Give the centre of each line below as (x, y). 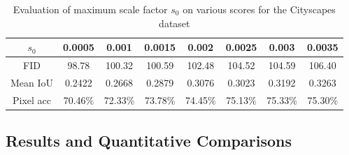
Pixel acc (32, 99)
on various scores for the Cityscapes (259, 9)
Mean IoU (32, 82)
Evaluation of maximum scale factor (90, 9)
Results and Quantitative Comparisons (149, 141)
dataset (174, 23)
